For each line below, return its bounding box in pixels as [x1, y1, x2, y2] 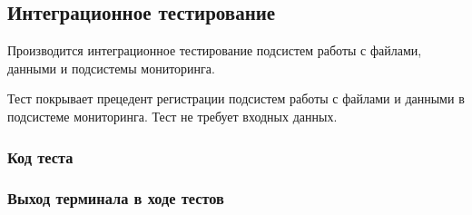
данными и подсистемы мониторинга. [7, 58, 215, 77]
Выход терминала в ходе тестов [7, 187, 224, 210]
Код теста [7, 145, 74, 168]
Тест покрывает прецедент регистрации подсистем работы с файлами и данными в [7, 89, 465, 108]
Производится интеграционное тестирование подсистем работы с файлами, [7, 41, 422, 60]
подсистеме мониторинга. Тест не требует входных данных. [7, 106, 338, 125]
